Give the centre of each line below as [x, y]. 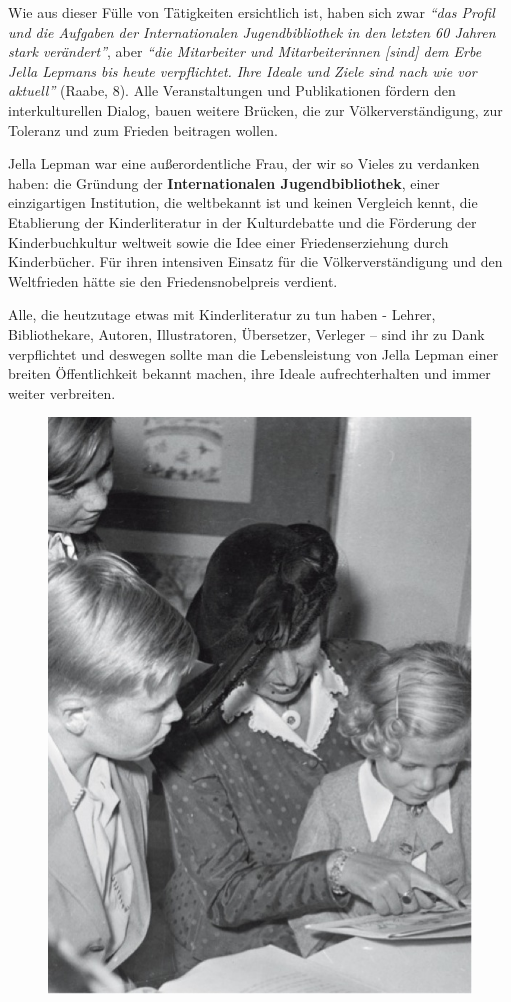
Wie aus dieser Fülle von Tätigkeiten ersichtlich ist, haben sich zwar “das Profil [251, 12]
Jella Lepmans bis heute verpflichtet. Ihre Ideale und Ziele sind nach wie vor [242, 70]
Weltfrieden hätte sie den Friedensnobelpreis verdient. [173, 280]
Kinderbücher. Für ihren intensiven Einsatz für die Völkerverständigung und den [255, 261]
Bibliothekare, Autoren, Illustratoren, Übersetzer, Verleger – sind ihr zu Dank [246, 333]
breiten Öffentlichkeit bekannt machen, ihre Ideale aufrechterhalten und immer [249, 373]
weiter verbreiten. [62, 392]
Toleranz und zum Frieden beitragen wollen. [143, 129]
